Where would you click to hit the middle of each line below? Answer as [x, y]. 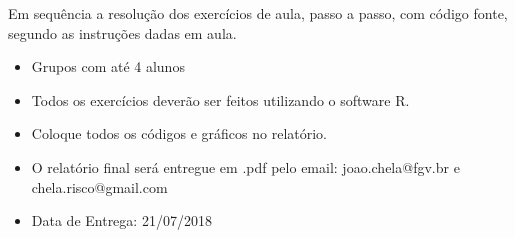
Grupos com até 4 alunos [108, 66]
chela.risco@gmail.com [99, 186]
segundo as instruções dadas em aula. [122, 32]
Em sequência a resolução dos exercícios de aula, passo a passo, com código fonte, [258, 13]
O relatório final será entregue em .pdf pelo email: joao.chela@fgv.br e [245, 166]
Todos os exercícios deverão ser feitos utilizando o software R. [220, 99]
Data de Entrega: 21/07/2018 [121, 220]
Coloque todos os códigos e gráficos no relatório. [179, 133]
